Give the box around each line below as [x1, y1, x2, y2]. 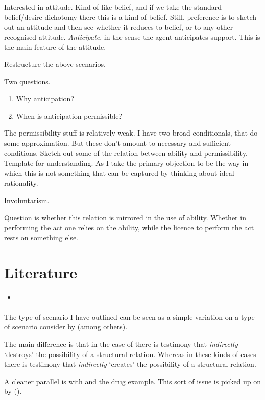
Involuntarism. [4, 194, 50, 205]
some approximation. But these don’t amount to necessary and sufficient [4, 137, 231, 148]
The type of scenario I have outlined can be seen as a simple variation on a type [4, 311, 255, 322]
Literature [4, 262, 77, 283]
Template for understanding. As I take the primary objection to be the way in [4, 158, 249, 168]
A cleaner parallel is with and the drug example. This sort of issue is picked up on [4, 375, 261, 386]
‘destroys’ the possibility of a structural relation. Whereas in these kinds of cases [4, 348, 256, 359]
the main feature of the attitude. [4, 41, 106, 52]
